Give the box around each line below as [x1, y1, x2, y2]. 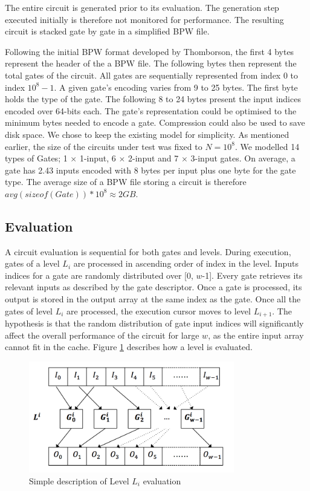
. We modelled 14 [234, 140, 300, 152]
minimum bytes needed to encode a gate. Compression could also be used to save [5, 116, 305, 129]
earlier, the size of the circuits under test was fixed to [5, 140, 202, 152]
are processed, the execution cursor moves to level [66, 304, 251, 317]
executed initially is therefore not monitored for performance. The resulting [5, 13, 284, 25]
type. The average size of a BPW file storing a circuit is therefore [5, 175, 247, 188]
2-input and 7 [128, 152, 179, 164]
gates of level [5, 304, 53, 317]
